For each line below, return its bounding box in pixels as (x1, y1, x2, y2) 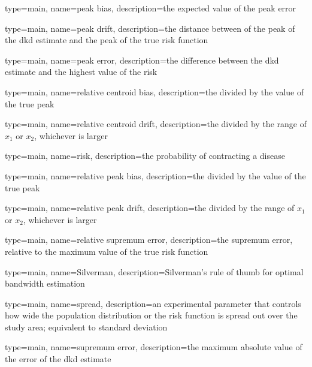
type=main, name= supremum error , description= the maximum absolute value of (5, 341, 302, 353)
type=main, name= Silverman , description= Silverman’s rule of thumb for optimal (5, 265, 304, 278)
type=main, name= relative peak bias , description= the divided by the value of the (5, 169, 306, 182)
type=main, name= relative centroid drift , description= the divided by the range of (5, 118, 307, 130)
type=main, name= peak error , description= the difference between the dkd (5, 53, 279, 66)
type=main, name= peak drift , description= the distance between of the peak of (5, 22, 295, 34)
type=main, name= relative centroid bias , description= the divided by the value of (5, 85, 304, 98)
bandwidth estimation (5, 277, 85, 290)
